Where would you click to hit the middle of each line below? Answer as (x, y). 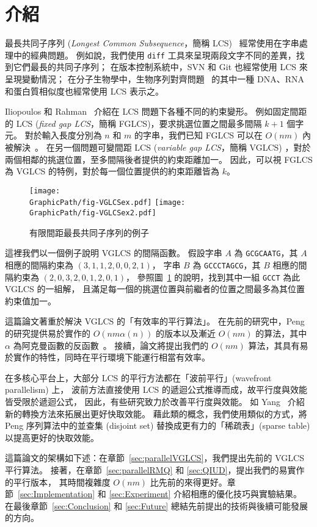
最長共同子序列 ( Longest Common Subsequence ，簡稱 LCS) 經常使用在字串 (152, 43)
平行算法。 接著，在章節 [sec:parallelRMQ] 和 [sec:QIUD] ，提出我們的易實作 (155, 469)
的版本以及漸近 (186, 333)
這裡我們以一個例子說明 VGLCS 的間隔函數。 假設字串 (114, 253)
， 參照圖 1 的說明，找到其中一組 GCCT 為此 (213, 277)
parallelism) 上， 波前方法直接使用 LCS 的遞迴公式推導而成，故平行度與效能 (156, 389)
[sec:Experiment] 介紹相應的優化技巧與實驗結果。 (206, 494)
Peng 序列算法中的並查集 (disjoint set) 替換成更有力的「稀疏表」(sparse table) (158, 425)
